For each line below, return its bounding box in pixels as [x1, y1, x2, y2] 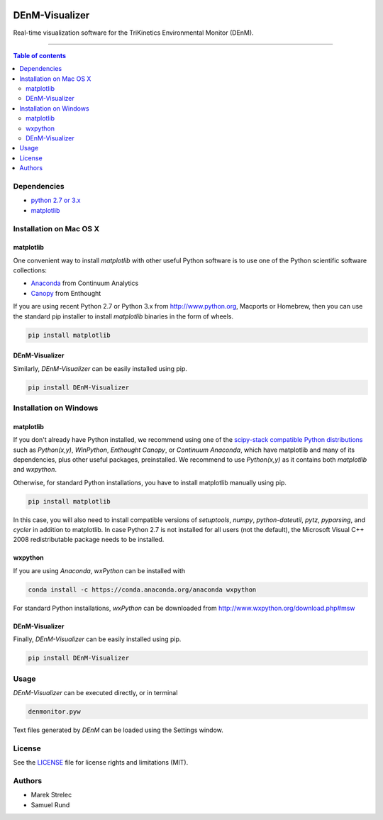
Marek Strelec [30, 791, 72, 799]
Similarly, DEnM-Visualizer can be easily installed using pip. [13, 364, 188, 372]
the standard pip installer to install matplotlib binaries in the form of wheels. [13, 312, 234, 321]
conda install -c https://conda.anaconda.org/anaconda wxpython [28, 585, 257, 594]
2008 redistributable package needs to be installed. [13, 536, 165, 544]
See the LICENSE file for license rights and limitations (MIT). [13, 758, 189, 767]
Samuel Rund [30, 800, 70, 809]
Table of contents [13, 51, 67, 60]
